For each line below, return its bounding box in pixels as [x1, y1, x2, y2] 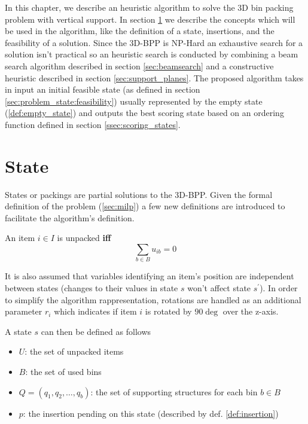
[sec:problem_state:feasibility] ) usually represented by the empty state [5, 94, 263, 107]
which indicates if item [54, 305, 137, 318]
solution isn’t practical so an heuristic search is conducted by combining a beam [5, 48, 298, 60]
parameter [5, 305, 42, 318]
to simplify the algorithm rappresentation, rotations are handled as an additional [5, 293, 301, 306]
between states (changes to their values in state [5, 281, 178, 294]
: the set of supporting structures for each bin [90, 385, 258, 398]
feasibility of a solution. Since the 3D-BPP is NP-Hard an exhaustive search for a [5, 36, 303, 48]
